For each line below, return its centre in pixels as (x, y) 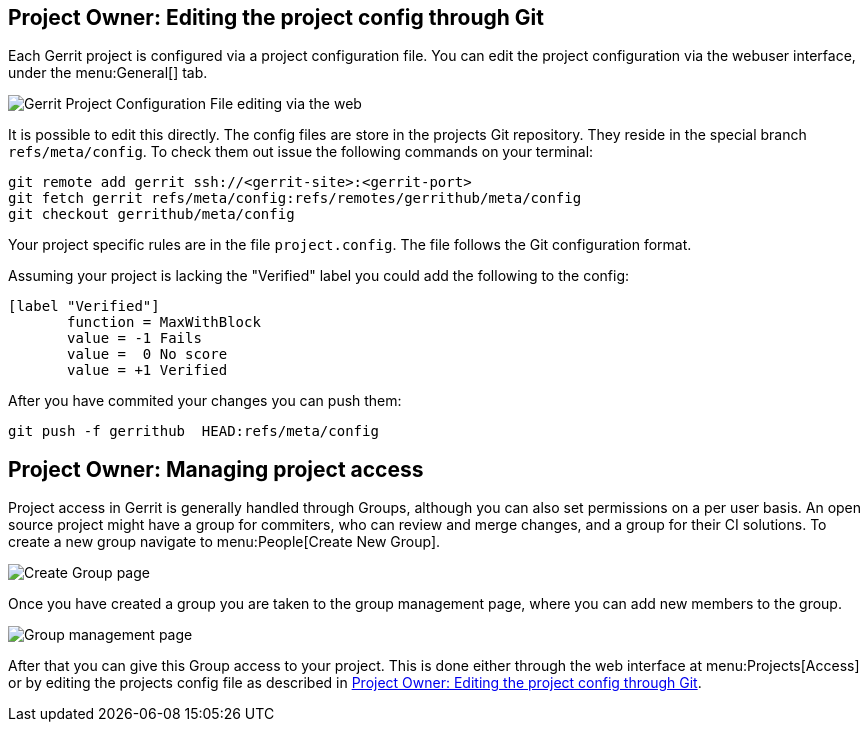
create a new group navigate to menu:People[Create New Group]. (224, 542)
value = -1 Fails (134, 338)
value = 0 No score (147, 354)
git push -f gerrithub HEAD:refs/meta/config (193, 431)
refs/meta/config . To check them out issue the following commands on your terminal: (301, 152)
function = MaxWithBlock (164, 322)
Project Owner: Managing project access (216, 469)
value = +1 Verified (147, 370)
